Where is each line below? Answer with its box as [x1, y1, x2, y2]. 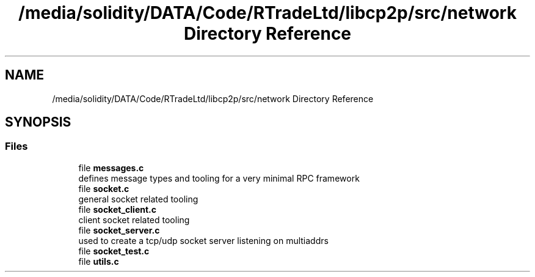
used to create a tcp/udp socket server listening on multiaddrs [78, 235, 329, 246]
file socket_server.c [78, 224, 160, 235]
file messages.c [78, 162, 144, 173]
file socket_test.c [78, 245, 150, 256]
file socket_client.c [78, 204, 156, 215]
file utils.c [78, 256, 119, 267]
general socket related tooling [78, 193, 198, 204]
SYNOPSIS [5, 114, 71, 130]
